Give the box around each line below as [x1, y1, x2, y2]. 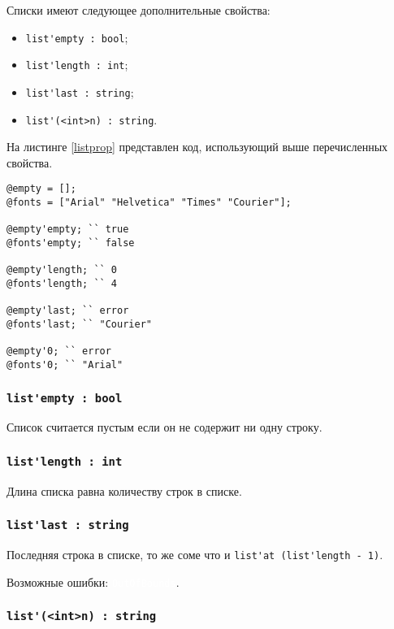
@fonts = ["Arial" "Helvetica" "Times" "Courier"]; [6, 197, 292, 209]
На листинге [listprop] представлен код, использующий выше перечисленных [6, 138, 388, 155]
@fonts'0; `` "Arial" [6, 358, 123, 371]
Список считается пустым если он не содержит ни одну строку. [6, 419, 323, 436]
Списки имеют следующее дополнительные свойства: [6, 2, 271, 18]
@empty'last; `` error [6, 305, 129, 317]
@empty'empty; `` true [6, 223, 129, 236]
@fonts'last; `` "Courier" [6, 318, 152, 330]
